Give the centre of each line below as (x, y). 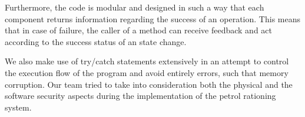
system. (18, 107)
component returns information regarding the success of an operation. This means (152, 18)
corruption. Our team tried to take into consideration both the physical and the (149, 84)
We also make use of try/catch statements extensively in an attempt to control (147, 61)
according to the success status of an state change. (96, 41)
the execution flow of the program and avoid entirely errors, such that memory (147, 72)
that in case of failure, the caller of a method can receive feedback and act (138, 30)
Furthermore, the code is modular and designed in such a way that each (135, 7)
